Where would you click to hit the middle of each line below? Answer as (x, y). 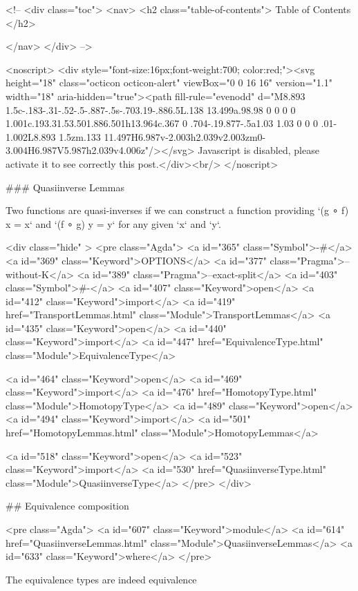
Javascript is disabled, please (258, 150)
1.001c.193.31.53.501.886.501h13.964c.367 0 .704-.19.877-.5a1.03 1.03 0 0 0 (162, 123)
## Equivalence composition (67, 506)
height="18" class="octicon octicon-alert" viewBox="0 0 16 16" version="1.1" (169, 83)
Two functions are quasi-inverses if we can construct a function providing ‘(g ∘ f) (177, 210)
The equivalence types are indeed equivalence (101, 579)
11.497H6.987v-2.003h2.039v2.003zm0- (185, 136)
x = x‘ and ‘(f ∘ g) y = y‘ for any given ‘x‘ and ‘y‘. (113, 223)
